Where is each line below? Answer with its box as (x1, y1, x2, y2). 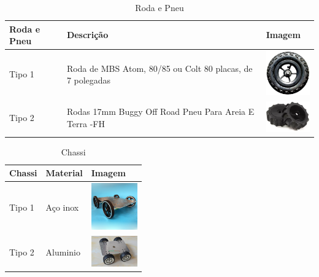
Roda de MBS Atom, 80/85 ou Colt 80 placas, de (66, 61, 253, 74)
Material (45, 166, 83, 179)
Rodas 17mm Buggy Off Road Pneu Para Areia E (66, 105, 255, 118)
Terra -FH (66, 117, 105, 130)
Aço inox (45, 201, 79, 214)
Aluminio (45, 246, 80, 259)
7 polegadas (66, 74, 111, 87)
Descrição (66, 28, 109, 41)
